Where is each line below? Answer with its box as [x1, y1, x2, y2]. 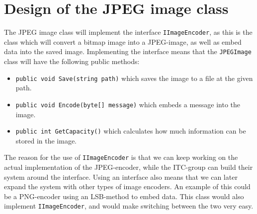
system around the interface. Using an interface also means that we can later [4, 171, 238, 182]
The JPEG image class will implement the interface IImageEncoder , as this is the [4, 27, 253, 37]
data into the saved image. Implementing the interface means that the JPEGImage [4, 46, 252, 57]
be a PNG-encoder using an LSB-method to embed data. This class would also [4, 191, 244, 201]
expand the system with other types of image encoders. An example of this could [4, 181, 251, 192]
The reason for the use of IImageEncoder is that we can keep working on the [4, 152, 238, 162]
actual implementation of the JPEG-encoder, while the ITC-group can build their [4, 162, 253, 172]
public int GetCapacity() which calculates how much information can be [15, 126, 246, 136]
